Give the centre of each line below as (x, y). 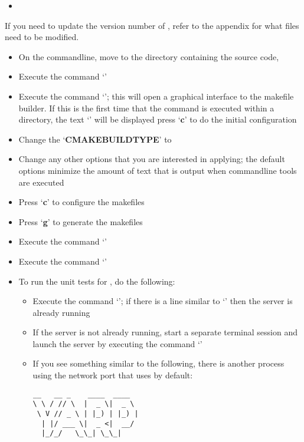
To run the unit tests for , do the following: (97, 281)
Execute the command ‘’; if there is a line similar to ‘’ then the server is (163, 301)
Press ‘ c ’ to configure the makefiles (81, 202)
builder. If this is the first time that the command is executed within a (146, 108)
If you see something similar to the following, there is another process (158, 363)
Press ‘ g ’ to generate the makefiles (81, 221)
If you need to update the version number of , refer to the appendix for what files (152, 25)
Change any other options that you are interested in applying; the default (152, 159)
